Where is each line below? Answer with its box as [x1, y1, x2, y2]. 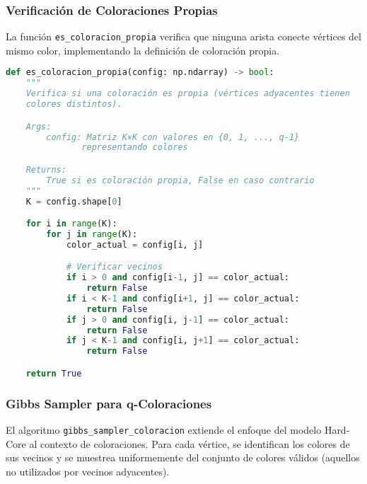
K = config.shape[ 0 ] [25, 196, 122, 207]
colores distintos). [25, 99, 122, 110]
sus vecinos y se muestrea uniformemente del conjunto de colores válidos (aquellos [6, 450, 360, 465]
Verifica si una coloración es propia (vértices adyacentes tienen [25, 88, 350, 99]
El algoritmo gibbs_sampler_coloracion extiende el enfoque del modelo [6, 422, 322, 437]
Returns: [25, 164, 66, 175]
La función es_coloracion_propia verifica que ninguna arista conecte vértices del [6, 29, 361, 44]
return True [25, 368, 82, 379]
